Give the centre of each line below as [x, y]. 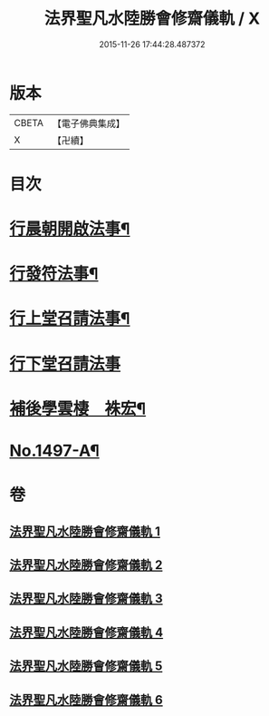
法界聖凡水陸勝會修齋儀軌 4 [86, 632]
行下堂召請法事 [65, 363]
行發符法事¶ [54, 274]
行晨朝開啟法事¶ [70, 229]
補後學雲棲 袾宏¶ [78, 408]
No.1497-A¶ [54, 451]
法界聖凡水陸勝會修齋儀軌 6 [86, 700]
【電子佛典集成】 [88, 123]
